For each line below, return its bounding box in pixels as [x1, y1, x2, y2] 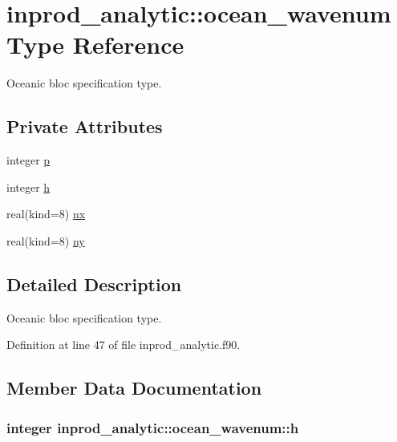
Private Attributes [6, 114, 163, 139]
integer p [6, 152, 51, 168]
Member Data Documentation [6, 375, 262, 400]
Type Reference [6, 28, 184, 61]
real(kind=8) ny [6, 232, 85, 249]
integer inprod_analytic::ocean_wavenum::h [6, 417, 299, 437]
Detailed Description [6, 271, 182, 296]
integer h [6, 178, 51, 195]
